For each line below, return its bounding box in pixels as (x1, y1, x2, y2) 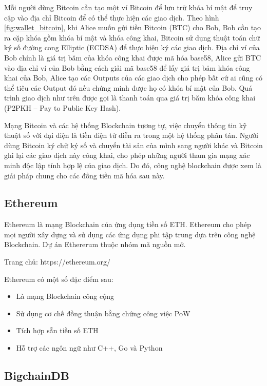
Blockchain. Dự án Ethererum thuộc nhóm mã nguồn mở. (4, 239, 186, 250)
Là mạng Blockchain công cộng (16, 291, 114, 301)
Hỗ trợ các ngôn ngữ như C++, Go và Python (16, 342, 163, 353)
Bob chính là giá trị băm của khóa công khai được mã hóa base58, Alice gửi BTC (4, 52, 261, 63)
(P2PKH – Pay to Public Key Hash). (4, 102, 121, 113)
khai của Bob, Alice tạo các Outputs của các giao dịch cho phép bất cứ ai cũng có (4, 72, 263, 83)
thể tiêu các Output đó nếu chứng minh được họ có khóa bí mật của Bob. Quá (4, 82, 253, 93)
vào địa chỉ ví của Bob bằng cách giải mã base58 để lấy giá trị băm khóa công (4, 62, 250, 73)
